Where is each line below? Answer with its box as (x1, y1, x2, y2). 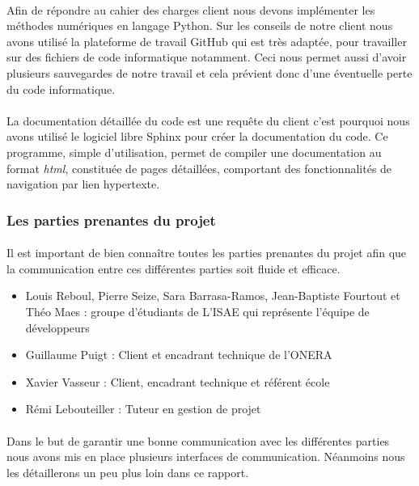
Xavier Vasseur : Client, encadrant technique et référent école (25, 373, 330, 390)
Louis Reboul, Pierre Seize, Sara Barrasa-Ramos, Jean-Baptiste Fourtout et (25, 287, 400, 304)
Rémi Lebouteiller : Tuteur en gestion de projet (25, 400, 261, 417)
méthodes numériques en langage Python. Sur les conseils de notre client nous (6, 17, 393, 34)
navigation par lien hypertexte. (6, 175, 160, 192)
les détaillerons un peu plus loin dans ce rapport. (6, 463, 249, 480)
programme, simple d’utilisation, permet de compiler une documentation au (6, 143, 382, 160)
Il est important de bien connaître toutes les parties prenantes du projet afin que (6, 244, 407, 261)
